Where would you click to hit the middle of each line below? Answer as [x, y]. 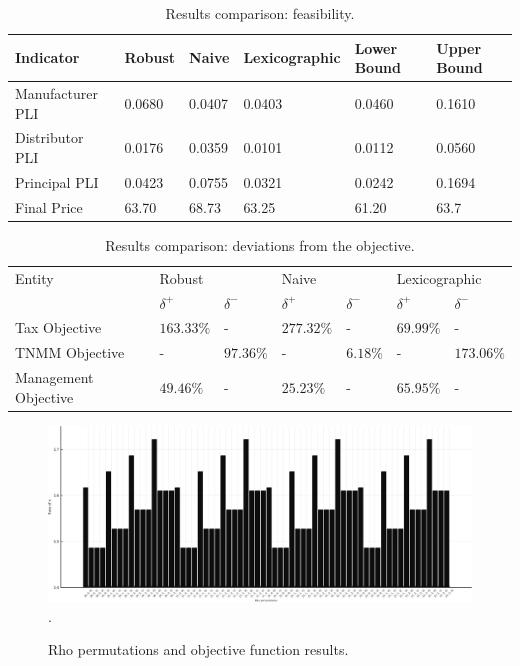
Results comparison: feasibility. [260, 13]
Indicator [47, 57]
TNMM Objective [70, 352]
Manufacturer [56, 93]
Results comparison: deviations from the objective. [260, 244]
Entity [34, 277]
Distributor [49, 137]
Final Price [49, 206]
